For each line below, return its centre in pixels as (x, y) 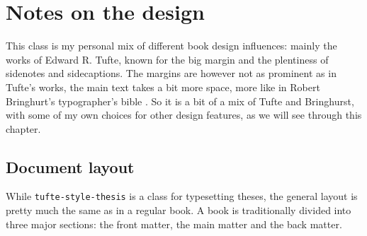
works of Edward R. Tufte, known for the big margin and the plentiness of (167, 59)
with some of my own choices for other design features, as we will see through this (184, 115)
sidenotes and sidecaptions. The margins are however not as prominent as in (171, 73)
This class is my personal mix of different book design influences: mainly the (171, 46)
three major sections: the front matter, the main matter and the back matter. (174, 224)
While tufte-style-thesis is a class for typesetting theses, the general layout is (182, 196)
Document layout (70, 166)
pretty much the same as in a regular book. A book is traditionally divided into (179, 210)
